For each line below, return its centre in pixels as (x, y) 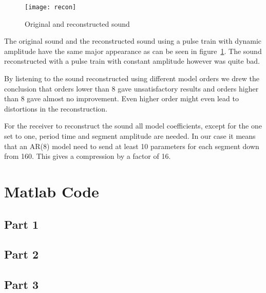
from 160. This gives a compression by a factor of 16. (88, 156)
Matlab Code (52, 191)
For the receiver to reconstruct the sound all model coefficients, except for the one (133, 126)
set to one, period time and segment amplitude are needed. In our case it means (130, 136)
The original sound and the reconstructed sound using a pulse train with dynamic (133, 41)
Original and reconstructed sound (77, 23)
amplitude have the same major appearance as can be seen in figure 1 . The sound (133, 51)
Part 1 (22, 224)
